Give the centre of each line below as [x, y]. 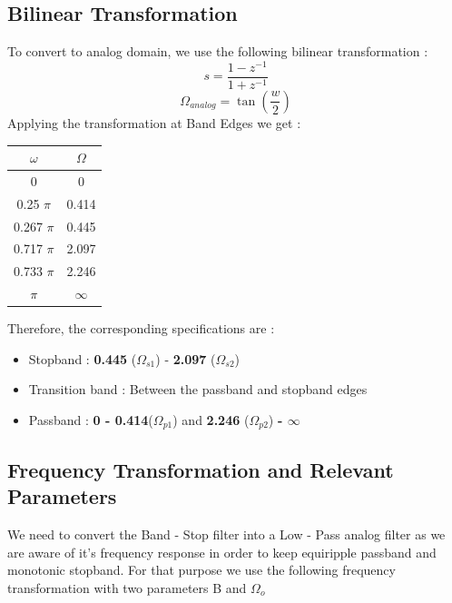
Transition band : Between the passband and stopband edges [198, 389]
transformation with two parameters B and [127, 587]
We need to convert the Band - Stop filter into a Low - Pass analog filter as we [226, 534]
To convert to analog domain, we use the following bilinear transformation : [218, 51]
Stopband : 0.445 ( [83, 358]
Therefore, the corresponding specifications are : [141, 328]
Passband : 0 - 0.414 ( [91, 419]
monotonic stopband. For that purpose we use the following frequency [201, 570]
